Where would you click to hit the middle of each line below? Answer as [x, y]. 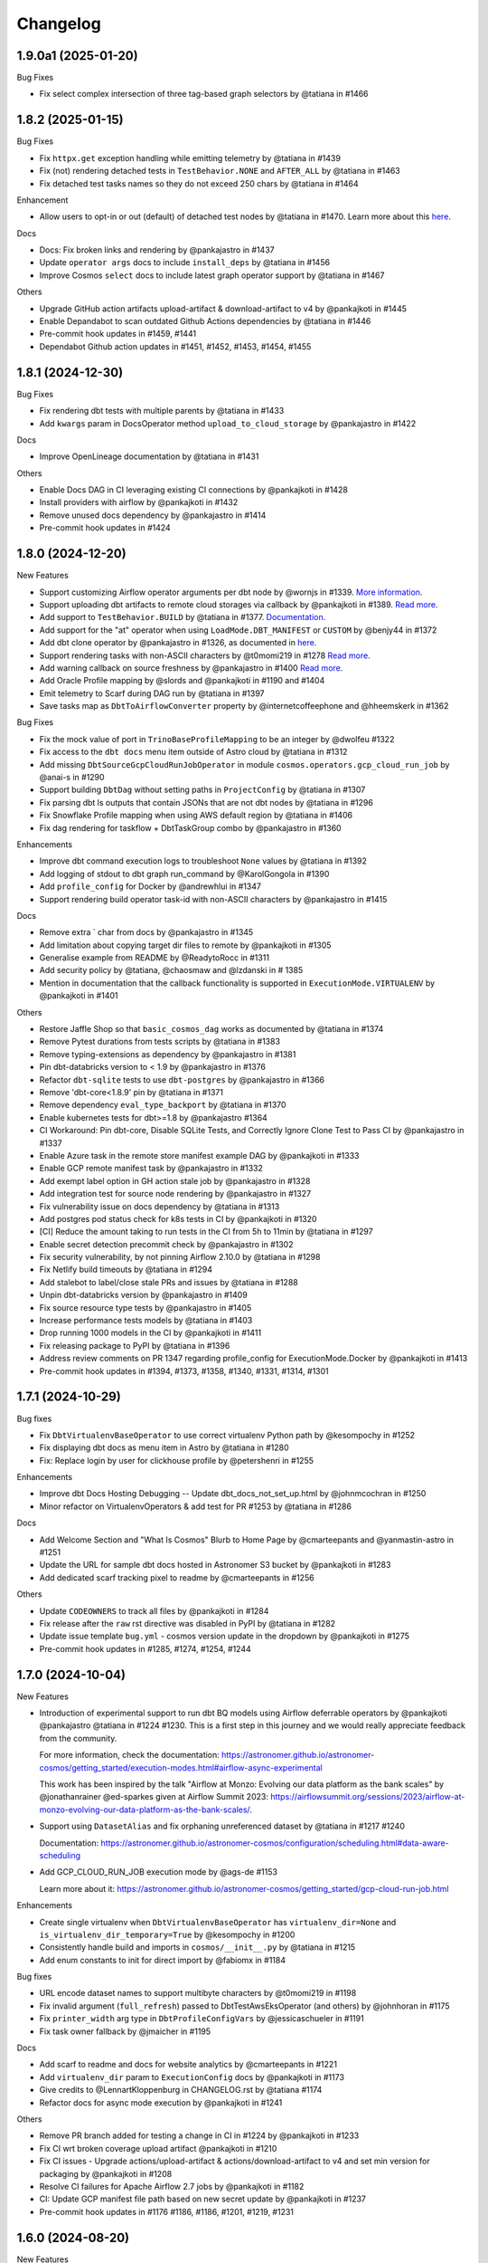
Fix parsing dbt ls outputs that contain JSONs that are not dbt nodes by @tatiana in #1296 [206, 802]
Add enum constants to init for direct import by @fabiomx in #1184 [163, 1960]
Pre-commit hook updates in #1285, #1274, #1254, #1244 [145, 1648]
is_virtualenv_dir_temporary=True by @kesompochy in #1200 [167, 1934]
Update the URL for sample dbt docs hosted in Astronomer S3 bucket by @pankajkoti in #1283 [215, 1565]
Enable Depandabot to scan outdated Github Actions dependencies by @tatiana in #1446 [205, 321]
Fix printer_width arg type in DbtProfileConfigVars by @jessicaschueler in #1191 [202, 2019]
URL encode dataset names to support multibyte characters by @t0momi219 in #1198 [198, 1993]
